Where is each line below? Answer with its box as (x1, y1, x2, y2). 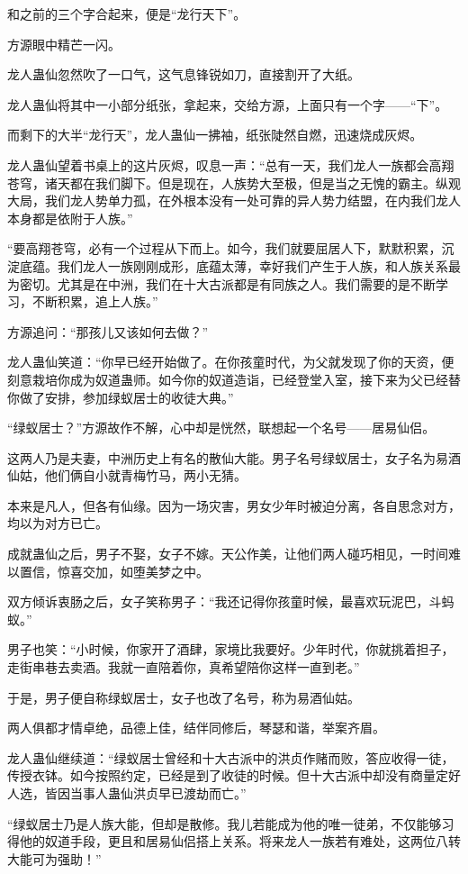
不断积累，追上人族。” (31, 292, 158, 311)
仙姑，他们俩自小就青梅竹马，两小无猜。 (7, 466, 247, 485)
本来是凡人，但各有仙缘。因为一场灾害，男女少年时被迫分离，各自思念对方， (7, 496, 461, 514)
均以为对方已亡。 (7, 514, 108, 533)
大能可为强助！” (7, 849, 102, 868)
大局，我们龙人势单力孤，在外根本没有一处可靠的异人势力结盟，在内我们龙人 (7, 191, 461, 210)
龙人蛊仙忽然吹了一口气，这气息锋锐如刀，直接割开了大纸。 (7, 65, 360, 84)
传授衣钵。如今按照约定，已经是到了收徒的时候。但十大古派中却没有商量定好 (7, 766, 461, 785)
